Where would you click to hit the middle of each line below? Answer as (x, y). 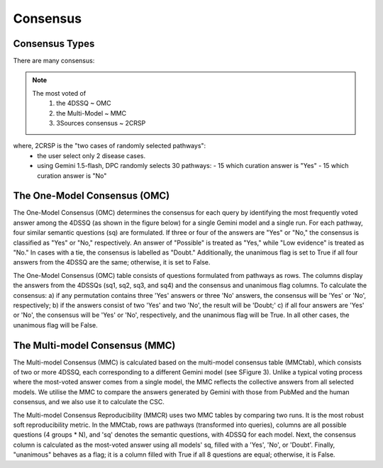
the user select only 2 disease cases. (91, 155)
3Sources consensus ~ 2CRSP (101, 123)
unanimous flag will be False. (56, 325)
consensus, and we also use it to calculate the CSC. (89, 402)
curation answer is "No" (72, 175)
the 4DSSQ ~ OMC (84, 104)
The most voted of (59, 93)
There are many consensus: (54, 61)
